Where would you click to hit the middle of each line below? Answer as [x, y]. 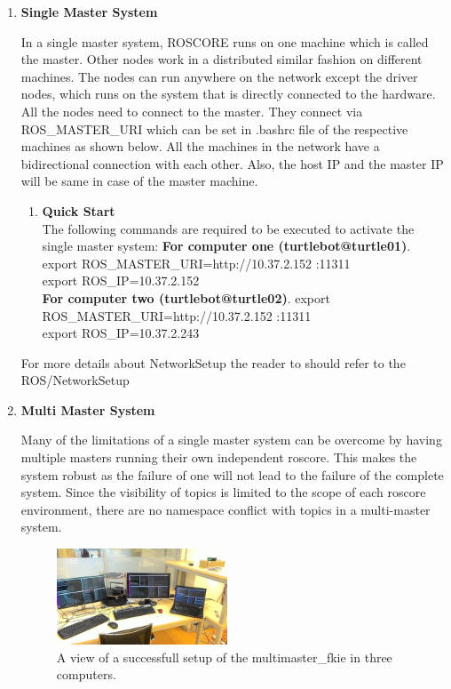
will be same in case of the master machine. [139, 181]
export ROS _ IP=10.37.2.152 [121, 280]
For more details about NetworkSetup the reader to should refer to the [213, 362]
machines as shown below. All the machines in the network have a [200, 146]
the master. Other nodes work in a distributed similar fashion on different [222, 59]
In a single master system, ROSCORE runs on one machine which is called [225, 41]
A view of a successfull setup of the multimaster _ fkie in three [224, 657]
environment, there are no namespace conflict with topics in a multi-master [225, 509]
